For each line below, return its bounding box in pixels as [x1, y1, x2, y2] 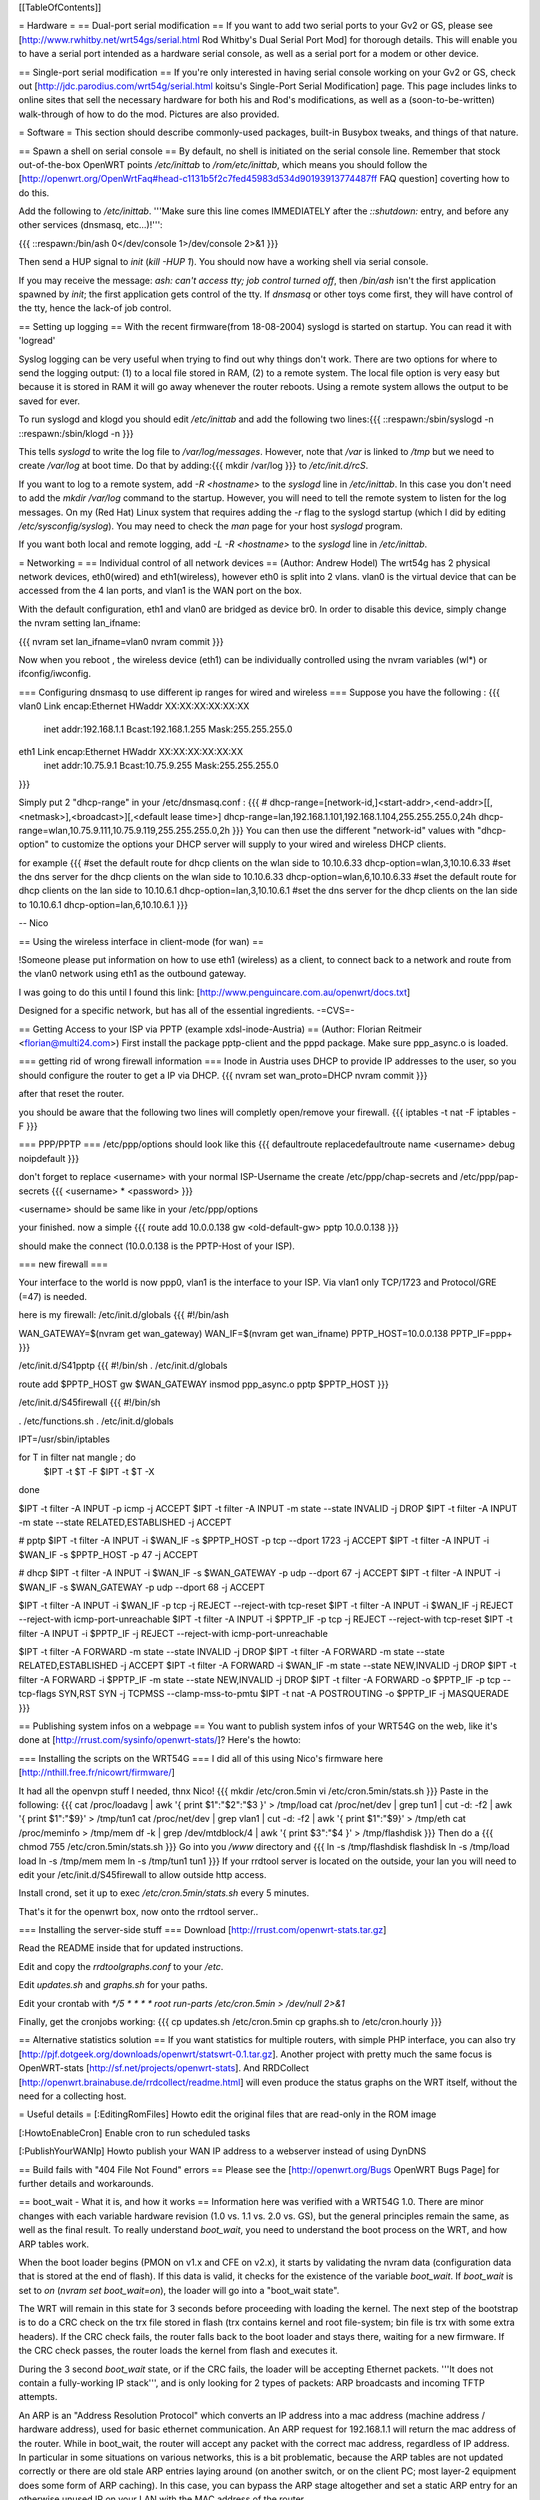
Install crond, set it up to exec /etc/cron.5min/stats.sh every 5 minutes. [18, 1887, 310, 1899]
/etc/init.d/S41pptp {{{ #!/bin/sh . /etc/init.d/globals [18, 1360, 228, 1372]
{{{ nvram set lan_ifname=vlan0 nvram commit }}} [18, 635, 224, 647]
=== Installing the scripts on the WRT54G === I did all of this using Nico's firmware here [18, 1752, 384, 1764]
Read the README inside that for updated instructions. [18, 1942, 244, 1954]
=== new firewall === [18, 1258, 109, 1270]
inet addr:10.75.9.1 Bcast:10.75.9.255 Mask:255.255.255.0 [43, 760, 279, 772]
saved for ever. [18, 395, 80, 407]
